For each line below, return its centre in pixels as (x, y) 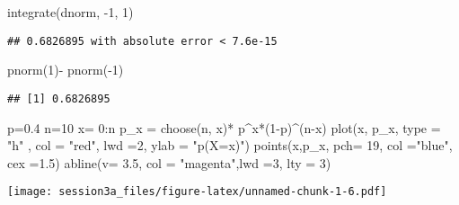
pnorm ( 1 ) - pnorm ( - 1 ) (66, 70)
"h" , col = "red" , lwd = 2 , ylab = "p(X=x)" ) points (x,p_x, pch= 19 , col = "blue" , (230, 145)
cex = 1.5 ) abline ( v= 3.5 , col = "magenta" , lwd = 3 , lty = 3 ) (169, 162)
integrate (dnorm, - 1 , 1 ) (71, 12)
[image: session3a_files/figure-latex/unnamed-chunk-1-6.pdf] (197, 192)
